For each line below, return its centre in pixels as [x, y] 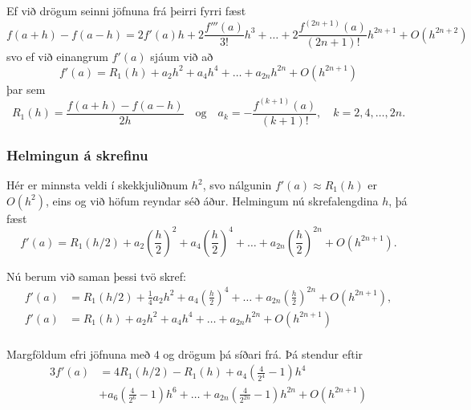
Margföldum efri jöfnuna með [79, 353]
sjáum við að [182, 57]
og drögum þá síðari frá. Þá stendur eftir [263, 353]
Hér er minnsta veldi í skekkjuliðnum [97, 185]
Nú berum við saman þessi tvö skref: [96, 276]
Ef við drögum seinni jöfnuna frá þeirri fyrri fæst [126, 10]
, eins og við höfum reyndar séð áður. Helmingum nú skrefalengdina [212, 200]
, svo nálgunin [237, 185]
